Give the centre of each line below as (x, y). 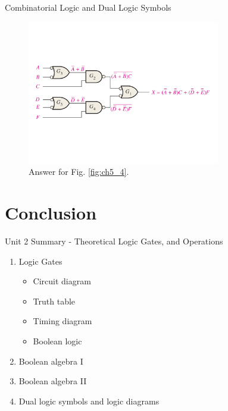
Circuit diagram (62, 281)
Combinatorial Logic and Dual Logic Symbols (88, 7)
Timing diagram (63, 321)
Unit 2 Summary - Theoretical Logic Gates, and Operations (114, 241)
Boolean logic (57, 341)
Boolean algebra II (53, 381)
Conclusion (51, 213)
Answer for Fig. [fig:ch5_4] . (79, 172)
